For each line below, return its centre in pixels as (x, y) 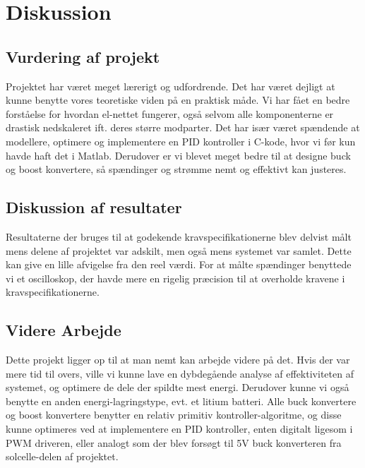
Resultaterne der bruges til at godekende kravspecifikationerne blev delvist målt (179, 236)
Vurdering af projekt (83, 56)
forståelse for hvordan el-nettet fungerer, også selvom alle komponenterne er (170, 113)
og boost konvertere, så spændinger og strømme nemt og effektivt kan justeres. (176, 169)
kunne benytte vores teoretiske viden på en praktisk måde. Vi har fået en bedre (178, 100)
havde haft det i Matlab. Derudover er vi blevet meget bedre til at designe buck (178, 155)
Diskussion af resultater (94, 207)
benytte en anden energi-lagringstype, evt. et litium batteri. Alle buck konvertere (181, 401)
